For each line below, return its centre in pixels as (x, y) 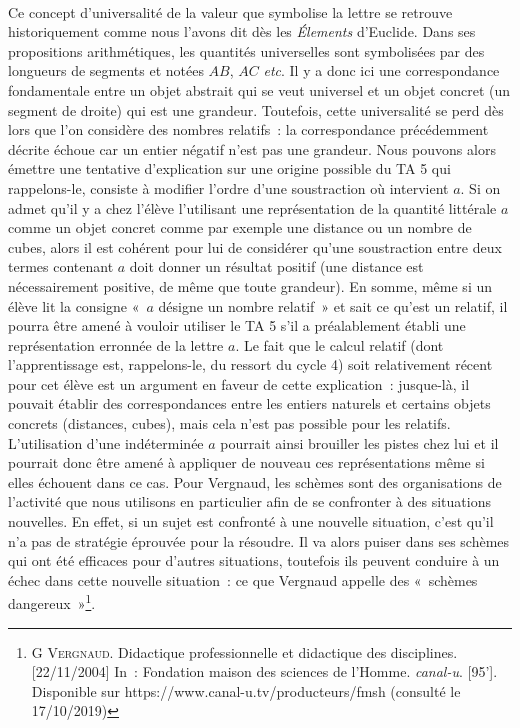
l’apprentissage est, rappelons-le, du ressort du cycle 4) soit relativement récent (250, 364)
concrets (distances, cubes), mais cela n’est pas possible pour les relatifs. (229, 423)
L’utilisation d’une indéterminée (106, 442)
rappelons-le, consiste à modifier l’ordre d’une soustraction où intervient (228, 187)
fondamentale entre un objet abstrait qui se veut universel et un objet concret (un (259, 89)
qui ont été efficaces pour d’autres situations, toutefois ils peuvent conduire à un (254, 560)
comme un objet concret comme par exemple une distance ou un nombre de (240, 227)
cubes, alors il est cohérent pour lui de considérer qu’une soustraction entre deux (255, 246)
